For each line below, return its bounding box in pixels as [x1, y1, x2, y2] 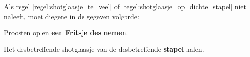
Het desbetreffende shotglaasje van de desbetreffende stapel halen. [4, 43, 204, 54]
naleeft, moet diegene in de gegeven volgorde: [4, 11, 139, 21]
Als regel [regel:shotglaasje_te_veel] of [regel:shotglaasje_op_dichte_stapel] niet [4, 1, 247, 11]
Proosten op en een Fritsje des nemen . [4, 27, 128, 38]
